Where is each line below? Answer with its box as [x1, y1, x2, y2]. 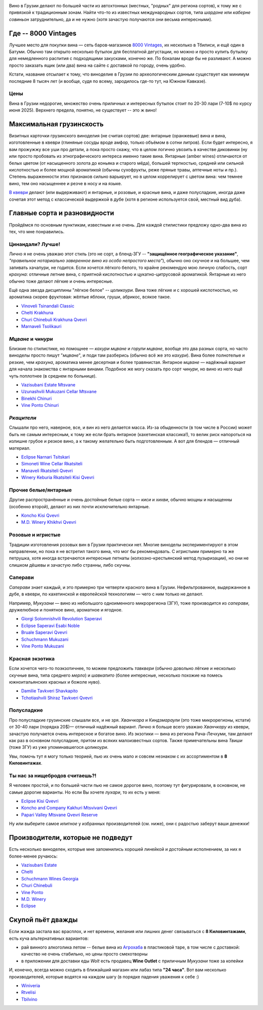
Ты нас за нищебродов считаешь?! [9, 772, 97, 779]
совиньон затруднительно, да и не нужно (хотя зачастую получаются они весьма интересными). [9, 16, 213, 22]
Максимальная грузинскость [9, 120, 104, 128]
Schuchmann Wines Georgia [21, 876, 79, 881]
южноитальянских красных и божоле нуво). [9, 679, 101, 685]
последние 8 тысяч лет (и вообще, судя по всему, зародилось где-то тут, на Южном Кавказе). [9, 78, 207, 84]
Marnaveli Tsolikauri [21, 323, 62, 329]
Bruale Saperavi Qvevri [21, 629, 68, 635]
